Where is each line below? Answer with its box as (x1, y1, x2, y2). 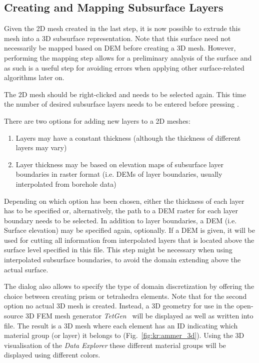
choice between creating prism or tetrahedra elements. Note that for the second (4, 290, 247, 301)
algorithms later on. (4, 72, 64, 83)
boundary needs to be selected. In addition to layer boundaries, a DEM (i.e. (4, 215, 237, 225)
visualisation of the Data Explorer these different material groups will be (4, 339, 226, 350)
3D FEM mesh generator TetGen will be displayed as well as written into (25, 310, 253, 321)
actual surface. (4, 264, 48, 274)
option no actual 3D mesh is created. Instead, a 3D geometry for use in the (4, 300, 234, 311)
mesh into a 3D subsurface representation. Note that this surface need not (4, 33, 231, 43)
